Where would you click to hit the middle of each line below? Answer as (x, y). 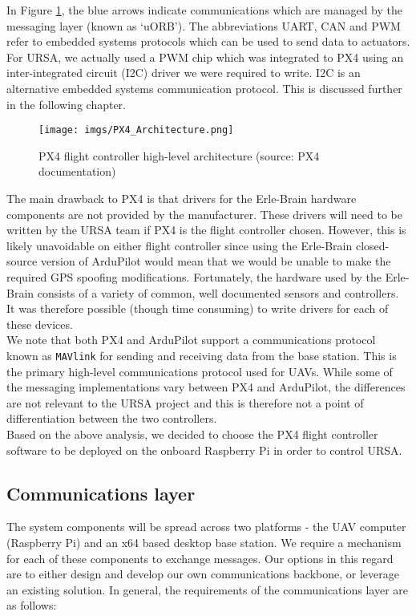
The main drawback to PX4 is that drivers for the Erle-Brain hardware (182, 198)
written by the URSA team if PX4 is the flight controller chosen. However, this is (206, 230)
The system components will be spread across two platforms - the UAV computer (206, 527)
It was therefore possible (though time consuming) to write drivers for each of (198, 308)
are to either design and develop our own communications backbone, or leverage (203, 574)
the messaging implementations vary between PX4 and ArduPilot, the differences (206, 387)
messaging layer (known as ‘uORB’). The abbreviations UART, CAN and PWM (204, 25)
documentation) (77, 171)
